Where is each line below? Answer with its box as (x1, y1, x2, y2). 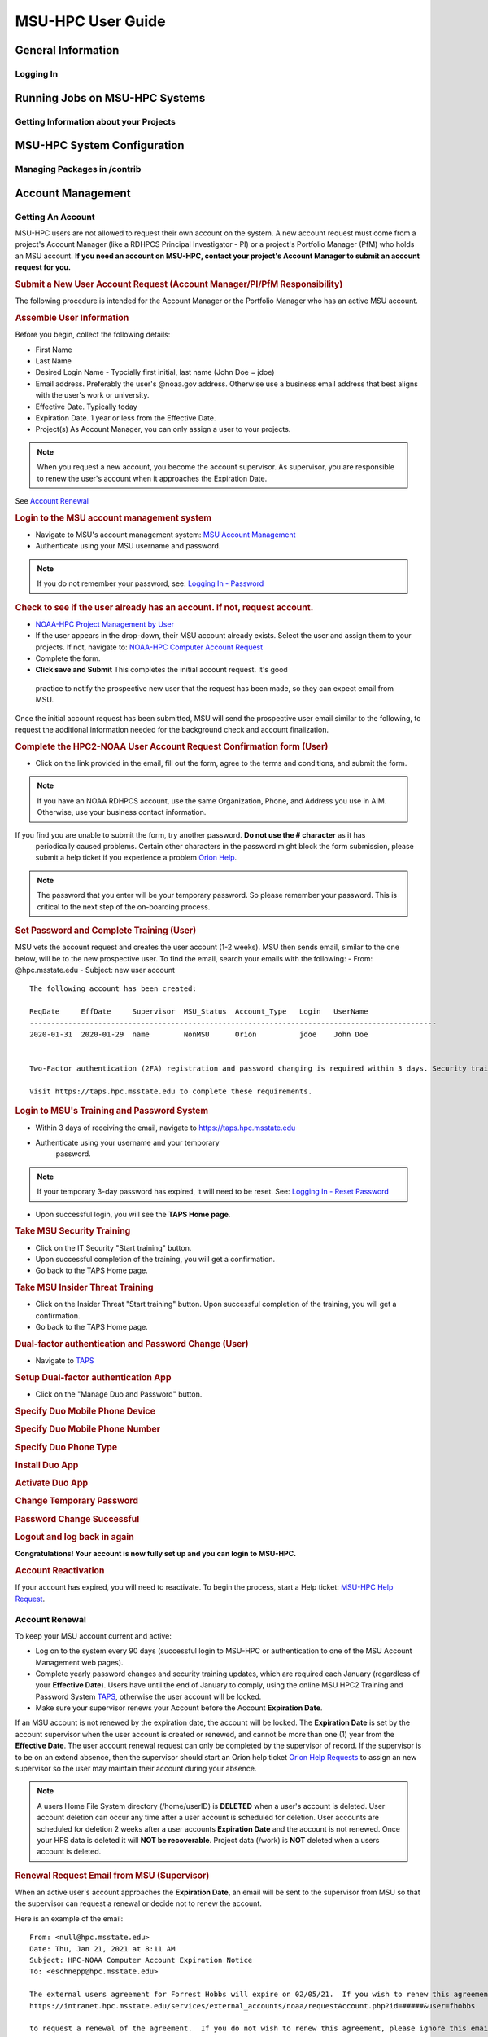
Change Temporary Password (15, 1495, 138, 1507)
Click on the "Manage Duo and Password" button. (35, 1389, 203, 1399)
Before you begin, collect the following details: (15, 330, 171, 340)
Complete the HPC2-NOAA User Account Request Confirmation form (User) (15, 741, 329, 752)
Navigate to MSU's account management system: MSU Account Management (35, 530, 296, 539)
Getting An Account (15, 211, 95, 222)
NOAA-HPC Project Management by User (35, 619, 175, 629)
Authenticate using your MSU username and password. (35, 541, 221, 551)
